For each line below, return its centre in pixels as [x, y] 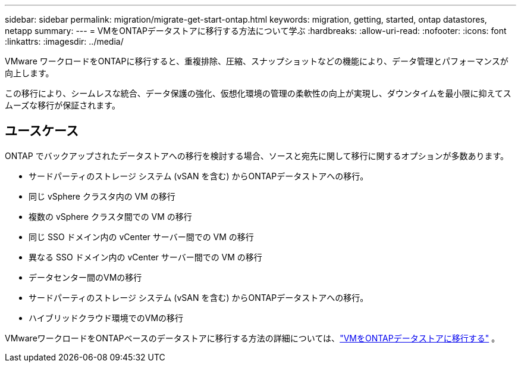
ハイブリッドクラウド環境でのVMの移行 [106, 318]
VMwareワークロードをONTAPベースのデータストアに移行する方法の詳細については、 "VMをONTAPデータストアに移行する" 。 [252, 338]
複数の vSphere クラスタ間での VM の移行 [110, 216]
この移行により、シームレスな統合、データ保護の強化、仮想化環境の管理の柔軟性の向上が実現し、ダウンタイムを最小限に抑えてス [258, 93]
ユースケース [42, 131]
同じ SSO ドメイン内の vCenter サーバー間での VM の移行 [141, 237]
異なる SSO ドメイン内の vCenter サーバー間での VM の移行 [145, 257]
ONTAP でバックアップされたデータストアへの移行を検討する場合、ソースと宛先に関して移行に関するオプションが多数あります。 [257, 155]
